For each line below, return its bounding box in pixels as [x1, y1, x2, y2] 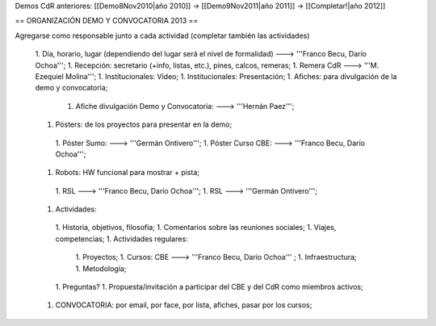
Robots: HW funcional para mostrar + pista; [55, 168, 199, 178]
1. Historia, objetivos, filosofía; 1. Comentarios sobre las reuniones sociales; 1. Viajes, [55, 223, 337, 232]
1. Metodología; [75, 263, 127, 274]
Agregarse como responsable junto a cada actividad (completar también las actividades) [15, 31, 310, 40]
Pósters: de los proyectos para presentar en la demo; [55, 119, 233, 129]
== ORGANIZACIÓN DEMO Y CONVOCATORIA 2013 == [15, 16, 199, 26]
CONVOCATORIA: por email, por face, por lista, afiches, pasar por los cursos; [55, 300, 312, 310]
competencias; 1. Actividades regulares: [55, 234, 189, 244]
